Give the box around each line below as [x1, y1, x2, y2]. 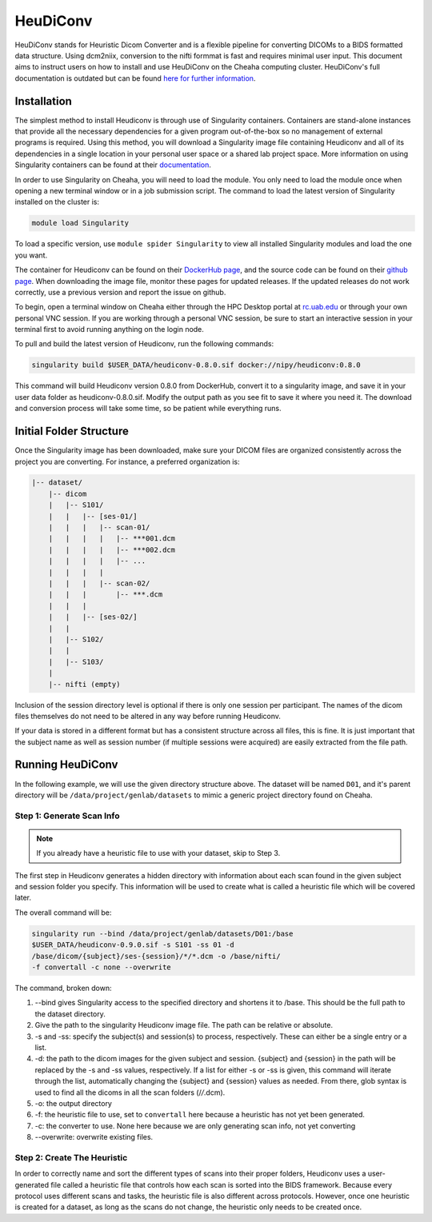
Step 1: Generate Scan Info [14, 810, 120, 821]
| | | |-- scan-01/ [48, 523, 150, 532]
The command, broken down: [14, 984, 112, 993]
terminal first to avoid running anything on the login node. [14, 325, 204, 334]
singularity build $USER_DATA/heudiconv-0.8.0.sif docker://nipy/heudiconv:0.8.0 [31, 361, 362, 369]
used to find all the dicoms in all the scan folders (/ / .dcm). [34, 1088, 226, 1097]
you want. [14, 250, 48, 260]
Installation [14, 94, 72, 108]
